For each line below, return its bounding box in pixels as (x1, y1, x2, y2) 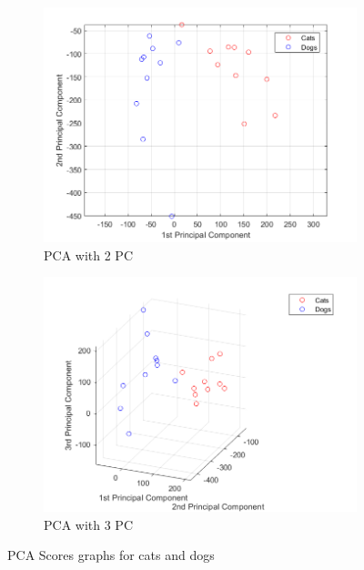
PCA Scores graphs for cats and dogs (7, 545, 215, 565)
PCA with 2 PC (44, 245, 133, 264)
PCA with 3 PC (44, 514, 133, 534)
